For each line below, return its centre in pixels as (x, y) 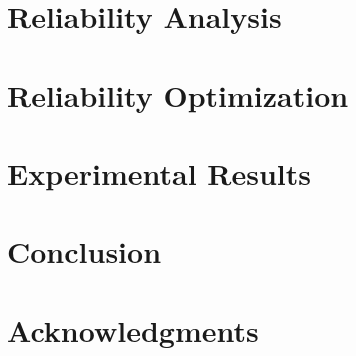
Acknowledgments (133, 329)
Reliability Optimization (178, 94)
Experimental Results (159, 172)
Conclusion (84, 251)
